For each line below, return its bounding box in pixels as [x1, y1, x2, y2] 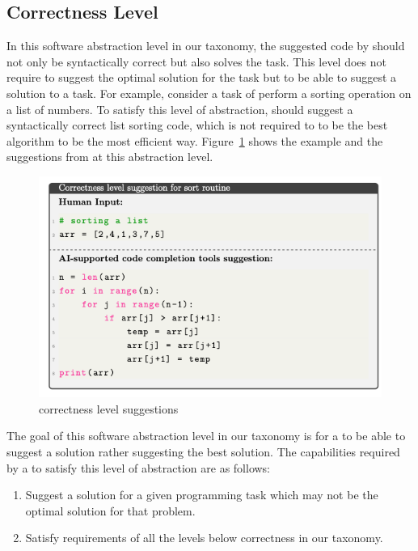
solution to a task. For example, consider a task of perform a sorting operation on [6, 84, 412, 101]
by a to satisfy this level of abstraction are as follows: [6, 459, 271, 476]
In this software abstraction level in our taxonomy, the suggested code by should [6, 37, 405, 54]
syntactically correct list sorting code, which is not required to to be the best [6, 117, 388, 134]
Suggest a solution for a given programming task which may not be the [25, 486, 378, 503]
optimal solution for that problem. [25, 502, 196, 519]
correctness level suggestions [39, 400, 179, 417]
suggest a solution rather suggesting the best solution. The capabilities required [6, 443, 400, 460]
